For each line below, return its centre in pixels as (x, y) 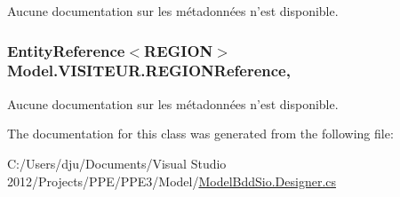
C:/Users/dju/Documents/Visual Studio (117, 163)
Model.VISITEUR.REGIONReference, (149, 71)
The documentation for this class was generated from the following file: (200, 134)
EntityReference (66, 50)
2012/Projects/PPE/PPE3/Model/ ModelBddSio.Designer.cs (172, 181)
